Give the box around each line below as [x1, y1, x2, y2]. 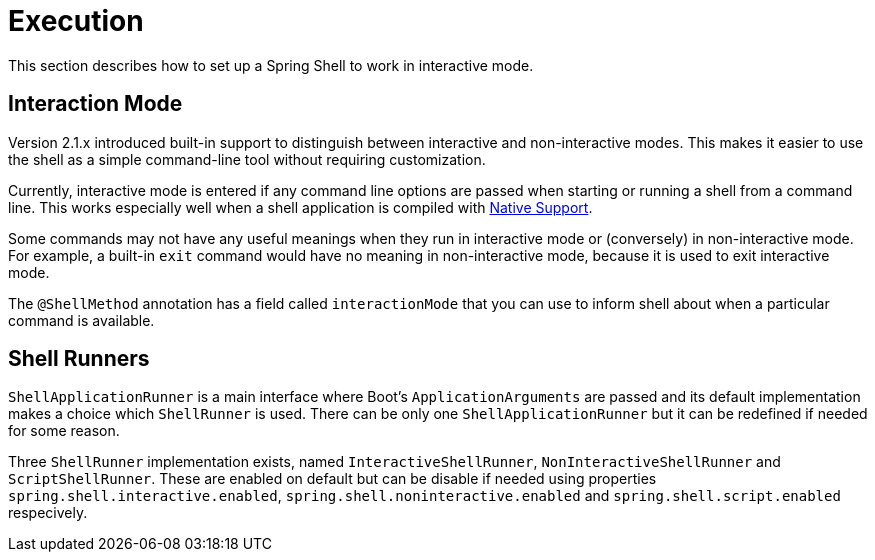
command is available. [8, 311, 155, 329]
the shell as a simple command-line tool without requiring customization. [8, 150, 486, 168]
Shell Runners [8, 346, 150, 372]
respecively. [8, 504, 88, 522]
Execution [8, 4, 144, 38]
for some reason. [8, 422, 120, 440]
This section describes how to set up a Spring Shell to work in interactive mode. [8, 56, 534, 74]
